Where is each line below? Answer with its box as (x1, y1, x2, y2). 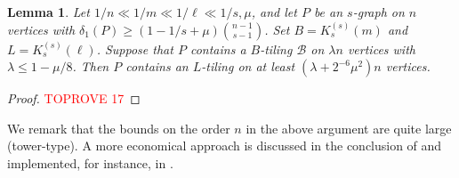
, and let (251, 3, 297, 20)
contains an (125, 57, 189, 76)
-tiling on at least (201, 57, 295, 76)
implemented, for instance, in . (7, 153, 173, 172)
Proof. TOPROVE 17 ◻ (7, 89, 141, 108)
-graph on (352, 3, 405, 20)
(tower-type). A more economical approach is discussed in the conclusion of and (7, 136, 442, 155)
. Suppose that (96, 39, 173, 58)
